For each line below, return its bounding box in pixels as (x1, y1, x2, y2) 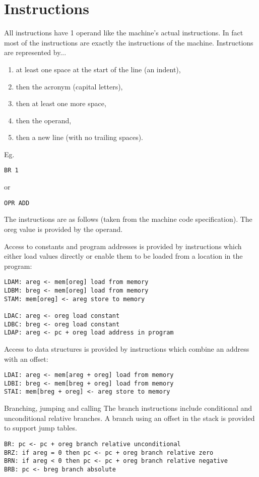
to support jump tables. (4, 422, 77, 433)
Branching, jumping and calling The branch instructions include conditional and (4, 403, 252, 413)
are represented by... (4, 47, 67, 58)
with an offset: (4, 353, 48, 364)
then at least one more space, (16, 98, 106, 109)
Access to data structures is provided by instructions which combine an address (4, 343, 249, 354)
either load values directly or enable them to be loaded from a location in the (4, 251, 243, 261)
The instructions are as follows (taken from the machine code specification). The (4, 214, 252, 224)
